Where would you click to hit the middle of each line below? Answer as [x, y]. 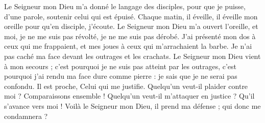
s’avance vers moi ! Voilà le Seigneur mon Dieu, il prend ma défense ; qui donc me [132, 105]
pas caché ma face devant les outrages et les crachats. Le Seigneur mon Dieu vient [132, 56]
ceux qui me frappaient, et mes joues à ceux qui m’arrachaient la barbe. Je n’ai [128, 46]
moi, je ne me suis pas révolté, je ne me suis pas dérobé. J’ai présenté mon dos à [130, 36]
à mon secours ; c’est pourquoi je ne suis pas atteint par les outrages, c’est [121, 66]
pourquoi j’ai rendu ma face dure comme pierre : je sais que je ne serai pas [121, 76]
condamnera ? [26, 116]
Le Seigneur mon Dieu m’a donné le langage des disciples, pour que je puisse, [125, 6]
